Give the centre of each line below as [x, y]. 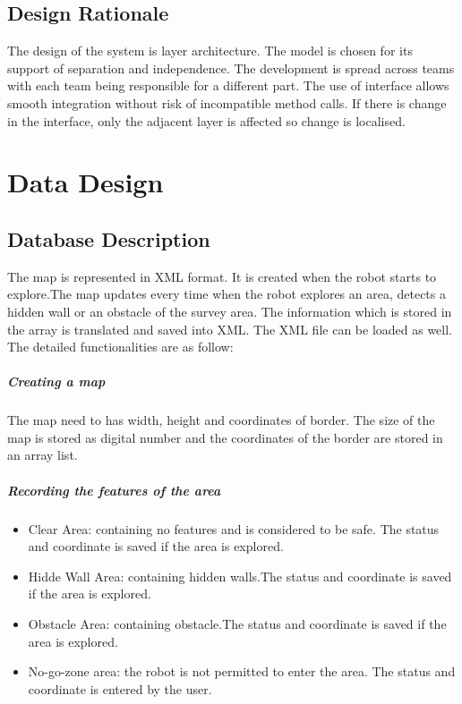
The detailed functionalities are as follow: [120, 347]
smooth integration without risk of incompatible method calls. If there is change [227, 102]
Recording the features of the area [114, 490]
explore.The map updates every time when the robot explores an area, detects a [227, 294]
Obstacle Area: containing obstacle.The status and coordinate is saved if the [237, 623]
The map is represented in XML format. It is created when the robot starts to [222, 276]
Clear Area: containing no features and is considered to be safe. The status [234, 528]
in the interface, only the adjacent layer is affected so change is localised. [206, 120]
